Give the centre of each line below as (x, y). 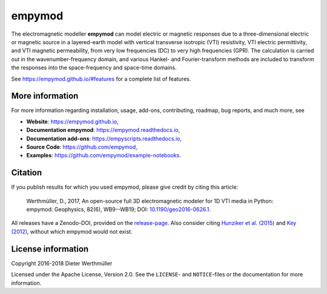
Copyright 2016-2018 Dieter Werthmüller (62, 263)
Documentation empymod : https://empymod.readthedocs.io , (103, 130)
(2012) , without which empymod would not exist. (72, 231)
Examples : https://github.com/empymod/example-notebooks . (104, 155)
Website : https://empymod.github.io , (72, 122)
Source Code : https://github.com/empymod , (82, 147)
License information (50, 249)
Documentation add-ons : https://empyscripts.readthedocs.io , (104, 139)
